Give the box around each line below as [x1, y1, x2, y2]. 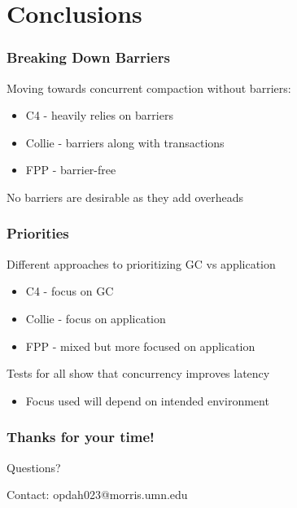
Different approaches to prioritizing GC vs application [7, 255, 276, 272]
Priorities [7, 223, 69, 243]
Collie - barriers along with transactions [25, 134, 225, 151]
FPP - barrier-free [25, 161, 116, 178]
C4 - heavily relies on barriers [25, 107, 173, 124]
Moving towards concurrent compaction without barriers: [7, 79, 291, 96]
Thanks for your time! [7, 427, 155, 447]
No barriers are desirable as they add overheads [7, 188, 244, 205]
